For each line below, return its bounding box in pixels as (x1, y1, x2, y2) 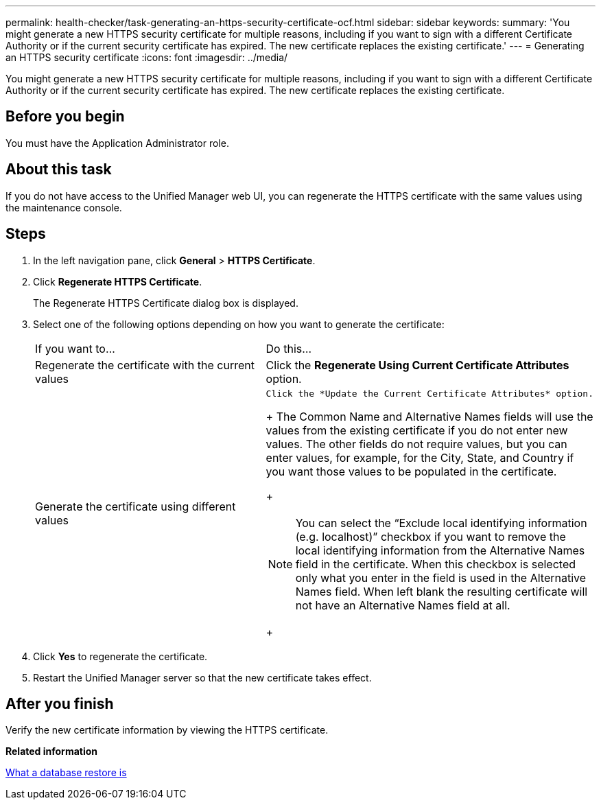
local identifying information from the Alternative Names (295, 543, 585, 557)
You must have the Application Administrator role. (5, 137, 229, 149)
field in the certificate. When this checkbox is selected (295, 557, 576, 571)
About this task (5, 161, 112, 178)
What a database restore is (5, 767, 127, 779)
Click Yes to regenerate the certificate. (33, 650, 208, 662)
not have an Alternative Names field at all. (295, 598, 510, 612)
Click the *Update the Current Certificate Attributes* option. (266, 388, 593, 399)
